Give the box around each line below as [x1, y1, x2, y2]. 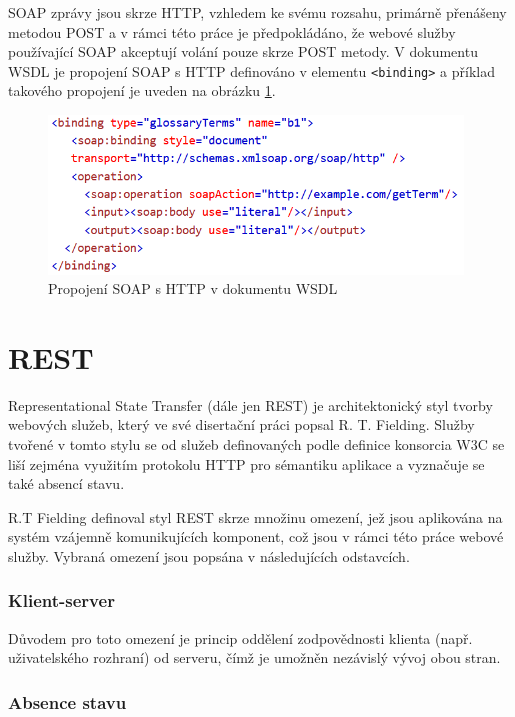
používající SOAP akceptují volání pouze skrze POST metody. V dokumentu [8, 41, 478, 62]
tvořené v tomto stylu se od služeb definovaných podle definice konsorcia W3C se [8, 434, 505, 454]
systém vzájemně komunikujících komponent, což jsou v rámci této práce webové [8, 526, 504, 547]
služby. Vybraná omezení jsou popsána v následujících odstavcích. [8, 545, 410, 566]
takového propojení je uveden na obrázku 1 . [8, 80, 276, 101]
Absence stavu [8, 689, 127, 714]
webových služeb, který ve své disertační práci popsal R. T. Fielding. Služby [8, 414, 475, 435]
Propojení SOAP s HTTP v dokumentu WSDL [48, 278, 338, 299]
